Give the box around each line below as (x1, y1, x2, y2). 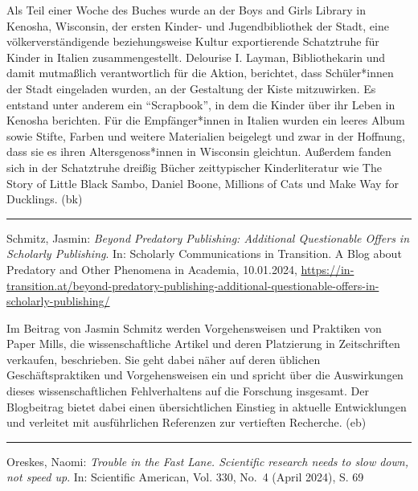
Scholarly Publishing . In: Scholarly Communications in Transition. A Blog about (6, 245, 402, 262)
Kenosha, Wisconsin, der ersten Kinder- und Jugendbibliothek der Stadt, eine (6, 17, 389, 34)
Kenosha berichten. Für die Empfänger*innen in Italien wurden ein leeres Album (6, 112, 405, 129)
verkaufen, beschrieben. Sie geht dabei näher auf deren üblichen (6, 350, 321, 367)
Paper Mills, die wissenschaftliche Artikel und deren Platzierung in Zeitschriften (6, 335, 400, 352)
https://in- (301, 260, 354, 277)
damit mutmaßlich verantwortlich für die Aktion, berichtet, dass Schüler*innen (6, 64, 394, 81)
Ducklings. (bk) (6, 190, 83, 207)
